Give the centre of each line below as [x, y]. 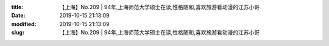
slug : [18, 33]
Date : [18, 16]
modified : [24, 24]
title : [17, 7]
